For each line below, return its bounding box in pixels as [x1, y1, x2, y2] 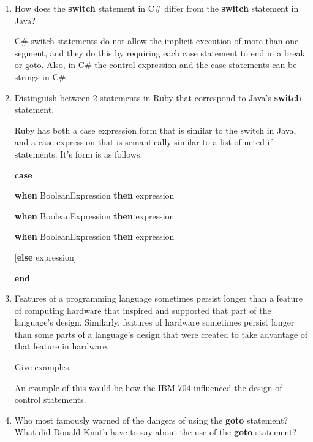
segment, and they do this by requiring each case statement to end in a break [14, 46, 305, 59]
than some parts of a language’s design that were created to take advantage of [14, 327, 308, 340]
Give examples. [14, 360, 72, 373]
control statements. [14, 393, 86, 406]
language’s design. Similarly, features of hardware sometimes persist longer [14, 316, 295, 329]
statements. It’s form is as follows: [14, 147, 143, 160]
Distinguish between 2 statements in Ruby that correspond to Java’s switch [14, 91, 301, 104]
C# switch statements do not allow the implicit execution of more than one [14, 34, 299, 47]
